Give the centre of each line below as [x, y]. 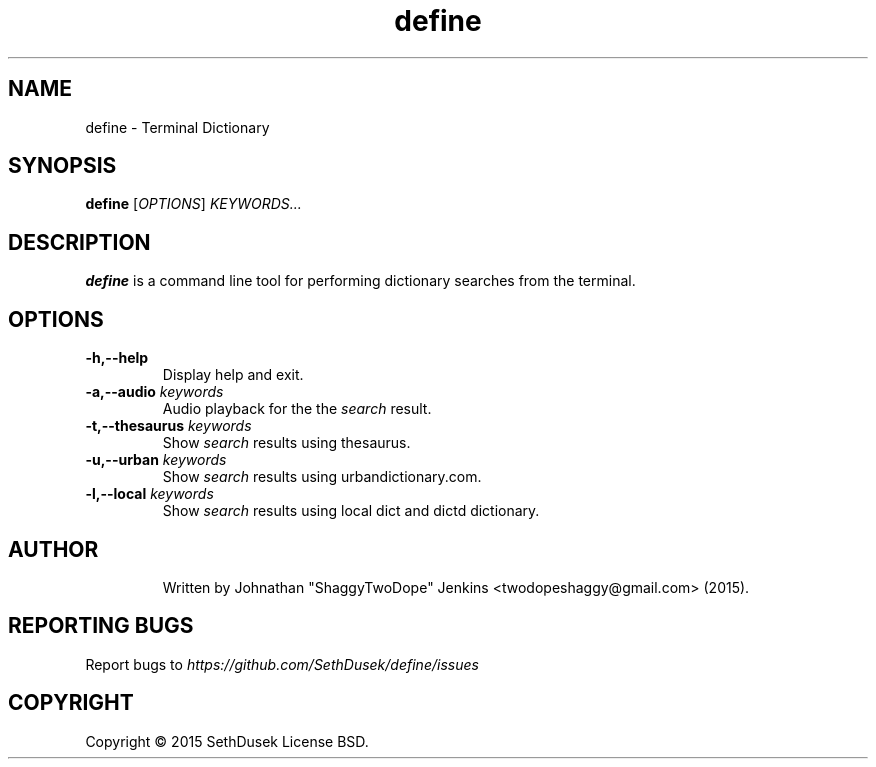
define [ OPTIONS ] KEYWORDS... [193, 204]
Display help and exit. [233, 375]
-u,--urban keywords [156, 460]
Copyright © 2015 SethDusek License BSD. [227, 741]
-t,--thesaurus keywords [168, 426]
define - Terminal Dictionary [177, 127]
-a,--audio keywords [154, 392]
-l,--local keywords [149, 494]
